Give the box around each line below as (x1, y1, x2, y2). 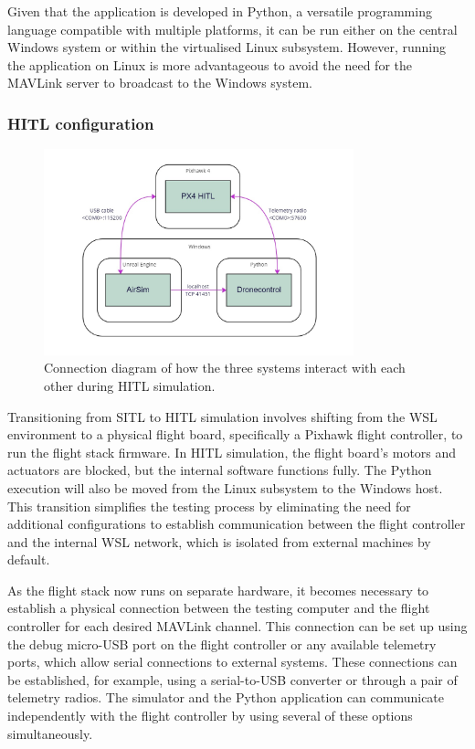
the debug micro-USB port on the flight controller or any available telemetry (7, 634, 437, 653)
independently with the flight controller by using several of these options (7, 706, 413, 725)
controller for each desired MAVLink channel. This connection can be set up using (7, 617, 468, 636)
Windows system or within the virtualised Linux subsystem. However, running (7, 37, 447, 57)
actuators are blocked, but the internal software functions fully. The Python (7, 460, 432, 480)
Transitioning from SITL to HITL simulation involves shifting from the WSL (7, 406, 438, 426)
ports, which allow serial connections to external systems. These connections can (7, 652, 458, 671)
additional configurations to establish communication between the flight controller (7, 514, 466, 533)
